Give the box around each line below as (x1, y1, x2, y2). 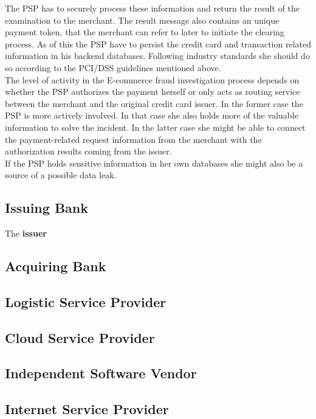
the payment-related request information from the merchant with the (5, 133, 262, 145)
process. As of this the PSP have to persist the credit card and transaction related (5, 37, 311, 50)
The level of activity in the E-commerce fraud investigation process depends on (5, 73, 300, 86)
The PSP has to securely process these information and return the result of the (5, 2, 300, 14)
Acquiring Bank (5, 257, 106, 275)
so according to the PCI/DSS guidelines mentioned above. (5, 61, 221, 74)
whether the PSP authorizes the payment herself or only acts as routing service (5, 85, 300, 98)
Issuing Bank (5, 198, 88, 217)
